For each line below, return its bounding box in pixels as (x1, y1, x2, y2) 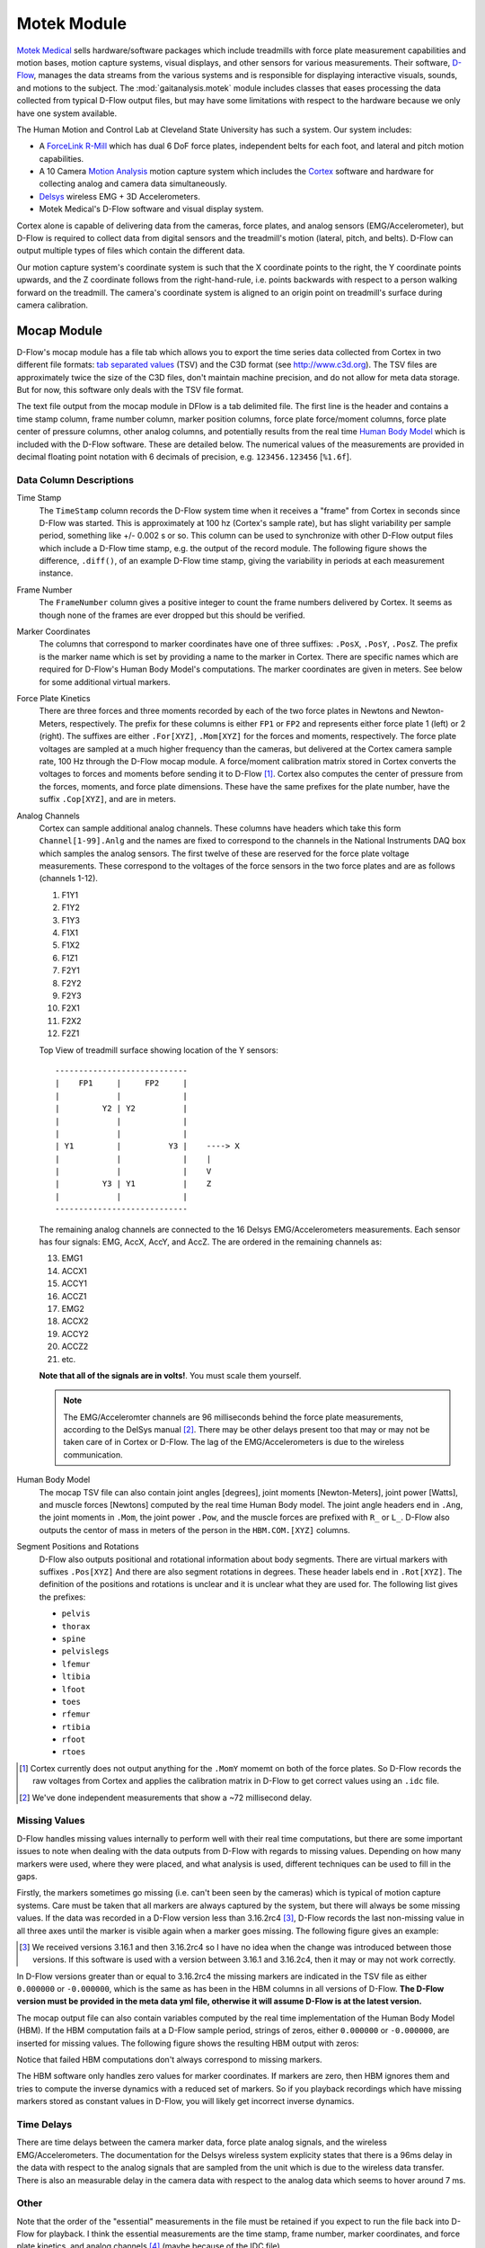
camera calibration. (16, 299, 89, 310)
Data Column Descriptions (16, 473, 135, 486)
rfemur (61, 1709, 91, 1719)
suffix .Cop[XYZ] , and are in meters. (39, 794, 177, 805)
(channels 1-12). (39, 873, 99, 884)
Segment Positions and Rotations (16, 1541, 139, 1552)
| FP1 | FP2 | (55, 1078, 189, 1088)
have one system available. (16, 108, 117, 119)
